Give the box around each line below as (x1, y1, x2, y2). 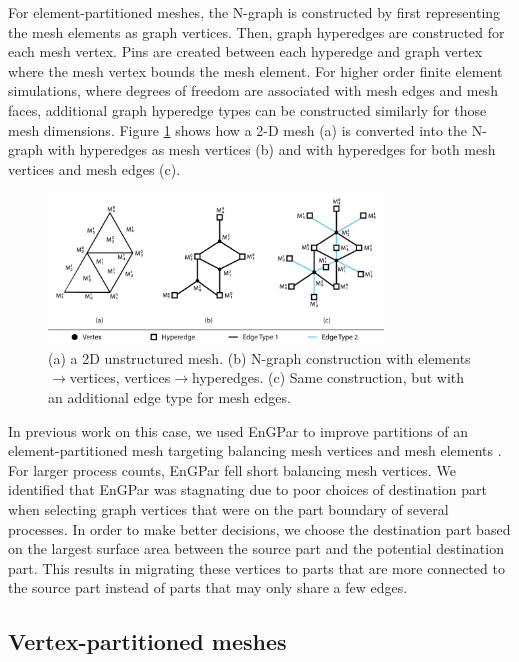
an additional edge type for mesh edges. (48, 387, 291, 408)
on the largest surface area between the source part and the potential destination (8, 538, 504, 559)
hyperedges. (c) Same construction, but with (192, 367, 465, 388)
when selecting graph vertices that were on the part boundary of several (8, 499, 449, 520)
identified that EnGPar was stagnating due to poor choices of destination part (8, 479, 487, 500)
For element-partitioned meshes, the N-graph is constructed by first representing (8, 2, 501, 22)
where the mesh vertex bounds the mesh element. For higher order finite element (8, 60, 503, 81)
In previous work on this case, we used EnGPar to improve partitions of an (8, 420, 468, 441)
